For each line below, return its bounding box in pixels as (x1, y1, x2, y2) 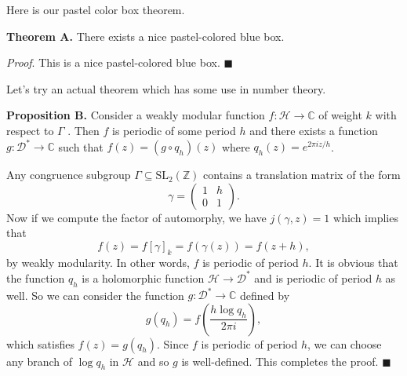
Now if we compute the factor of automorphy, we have (6, 209, 267, 225)
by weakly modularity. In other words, (6, 254, 190, 270)
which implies (333, 209, 398, 225)
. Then (67, 122, 100, 138)
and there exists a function (249, 122, 378, 138)
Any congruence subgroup (6, 166, 131, 183)
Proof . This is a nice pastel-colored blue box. (6, 54, 220, 71)
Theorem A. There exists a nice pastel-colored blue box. (6, 27, 285, 44)
